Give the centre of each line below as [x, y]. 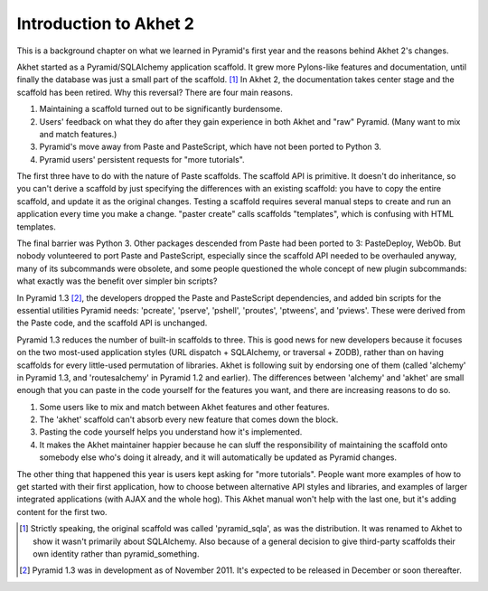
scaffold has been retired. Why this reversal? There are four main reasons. [155, 92]
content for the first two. [62, 511]
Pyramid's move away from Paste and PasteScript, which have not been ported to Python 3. [210, 147]
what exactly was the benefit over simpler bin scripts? [117, 281]
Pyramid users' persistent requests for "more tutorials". [142, 159]
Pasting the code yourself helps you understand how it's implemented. [171, 432]
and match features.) [78, 134]
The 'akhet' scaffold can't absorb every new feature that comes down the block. [189, 419]
